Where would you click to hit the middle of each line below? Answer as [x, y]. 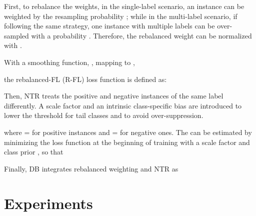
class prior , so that [34, 152]
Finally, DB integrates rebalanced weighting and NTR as [91, 168]
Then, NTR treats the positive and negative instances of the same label [114, 96]
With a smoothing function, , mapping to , [69, 62]
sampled [16, 35]
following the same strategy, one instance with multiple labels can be [109, 26]
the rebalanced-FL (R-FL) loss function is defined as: [85, 79]
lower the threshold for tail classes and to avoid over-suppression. [104, 115]
